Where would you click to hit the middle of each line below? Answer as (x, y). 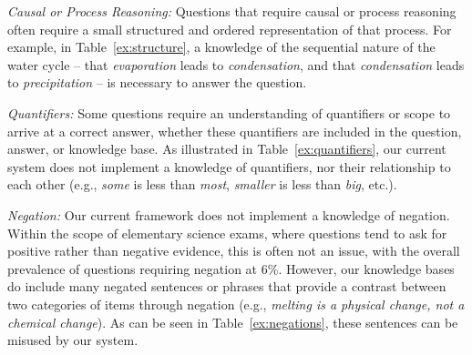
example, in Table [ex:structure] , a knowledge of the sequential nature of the (221, 47)
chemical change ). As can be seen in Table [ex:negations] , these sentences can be (233, 322)
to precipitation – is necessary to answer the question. (157, 82)
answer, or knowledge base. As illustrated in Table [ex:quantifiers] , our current (227, 149)
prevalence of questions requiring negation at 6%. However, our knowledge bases (231, 268)
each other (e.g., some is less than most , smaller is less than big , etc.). (202, 184)
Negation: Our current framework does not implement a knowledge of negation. (229, 214)
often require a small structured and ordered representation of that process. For (230, 29)
